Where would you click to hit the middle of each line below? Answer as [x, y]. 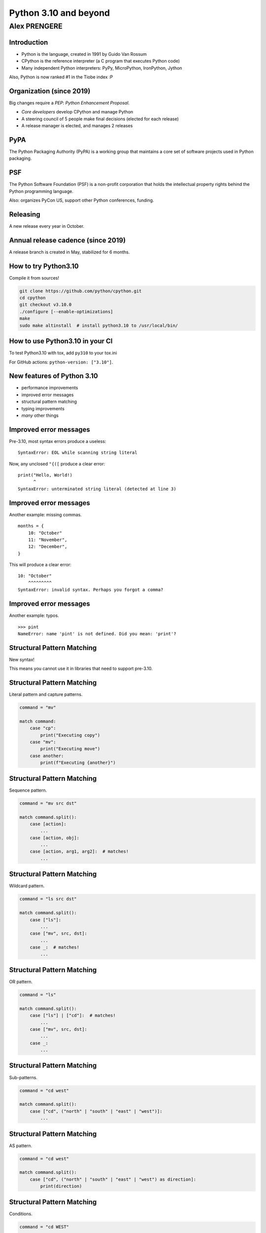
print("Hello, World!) [45, 475]
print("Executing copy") [70, 735]
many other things [40, 415]
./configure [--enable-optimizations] [66, 311]
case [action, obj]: [55, 838]
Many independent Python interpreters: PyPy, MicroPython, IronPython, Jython [102, 68]
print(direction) [61, 1186]
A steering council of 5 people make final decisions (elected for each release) [100, 119]
